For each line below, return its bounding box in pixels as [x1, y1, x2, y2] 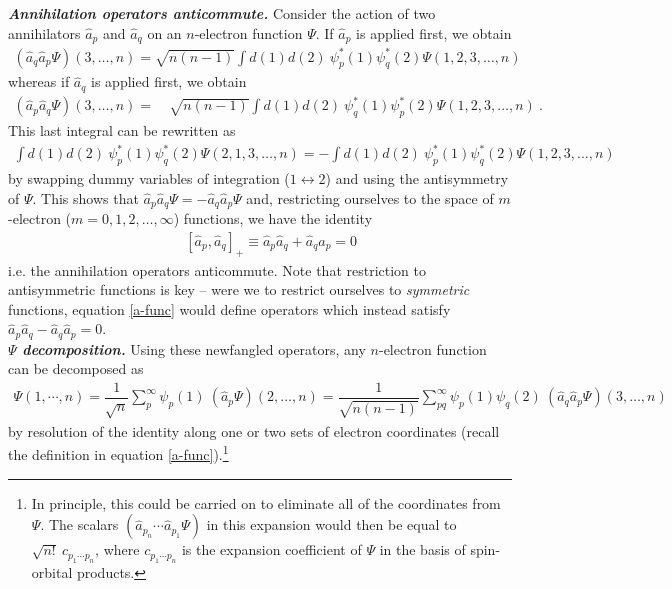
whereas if [8, 71, 70, 92]
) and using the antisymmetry [325, 168, 509, 189]
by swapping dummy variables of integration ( [8, 168, 290, 189]
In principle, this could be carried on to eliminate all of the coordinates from [31, 492, 501, 513]
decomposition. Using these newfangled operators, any [22, 338, 366, 359]
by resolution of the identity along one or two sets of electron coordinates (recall [8, 420, 500, 441]
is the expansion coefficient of [181, 539, 362, 560]
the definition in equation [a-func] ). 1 [8, 441, 229, 465]
